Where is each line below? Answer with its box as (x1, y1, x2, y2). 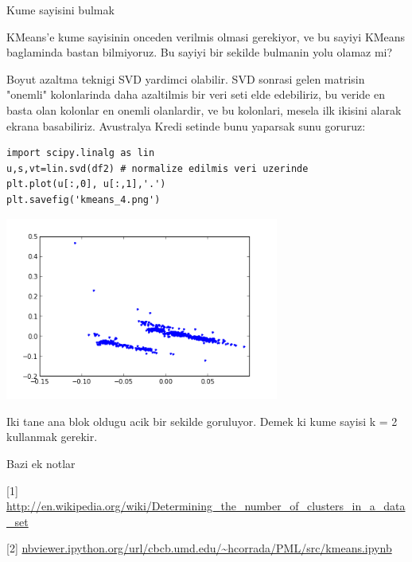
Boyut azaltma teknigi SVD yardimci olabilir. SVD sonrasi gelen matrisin (6, 70, 365, 87)
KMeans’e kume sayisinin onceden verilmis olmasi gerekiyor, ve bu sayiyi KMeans (6, 28, 406, 45)
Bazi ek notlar (6, 455, 76, 472)
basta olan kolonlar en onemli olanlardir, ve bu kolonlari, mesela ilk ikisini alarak (6, 101, 402, 118)
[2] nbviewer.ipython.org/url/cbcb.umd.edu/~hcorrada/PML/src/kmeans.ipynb (6, 540, 392, 556)
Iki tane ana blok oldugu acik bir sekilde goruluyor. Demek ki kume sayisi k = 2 (6, 412, 398, 429)
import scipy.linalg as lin (6, 147, 155, 159)
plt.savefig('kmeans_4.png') (6, 193, 161, 205)
